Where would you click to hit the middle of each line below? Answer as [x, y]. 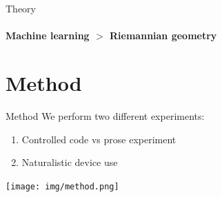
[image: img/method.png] [62, 186]
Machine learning [48, 35]
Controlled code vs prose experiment [99, 139]
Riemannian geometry [163, 35]
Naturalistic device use [70, 162]
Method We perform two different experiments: [105, 115]
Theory [21, 8]
